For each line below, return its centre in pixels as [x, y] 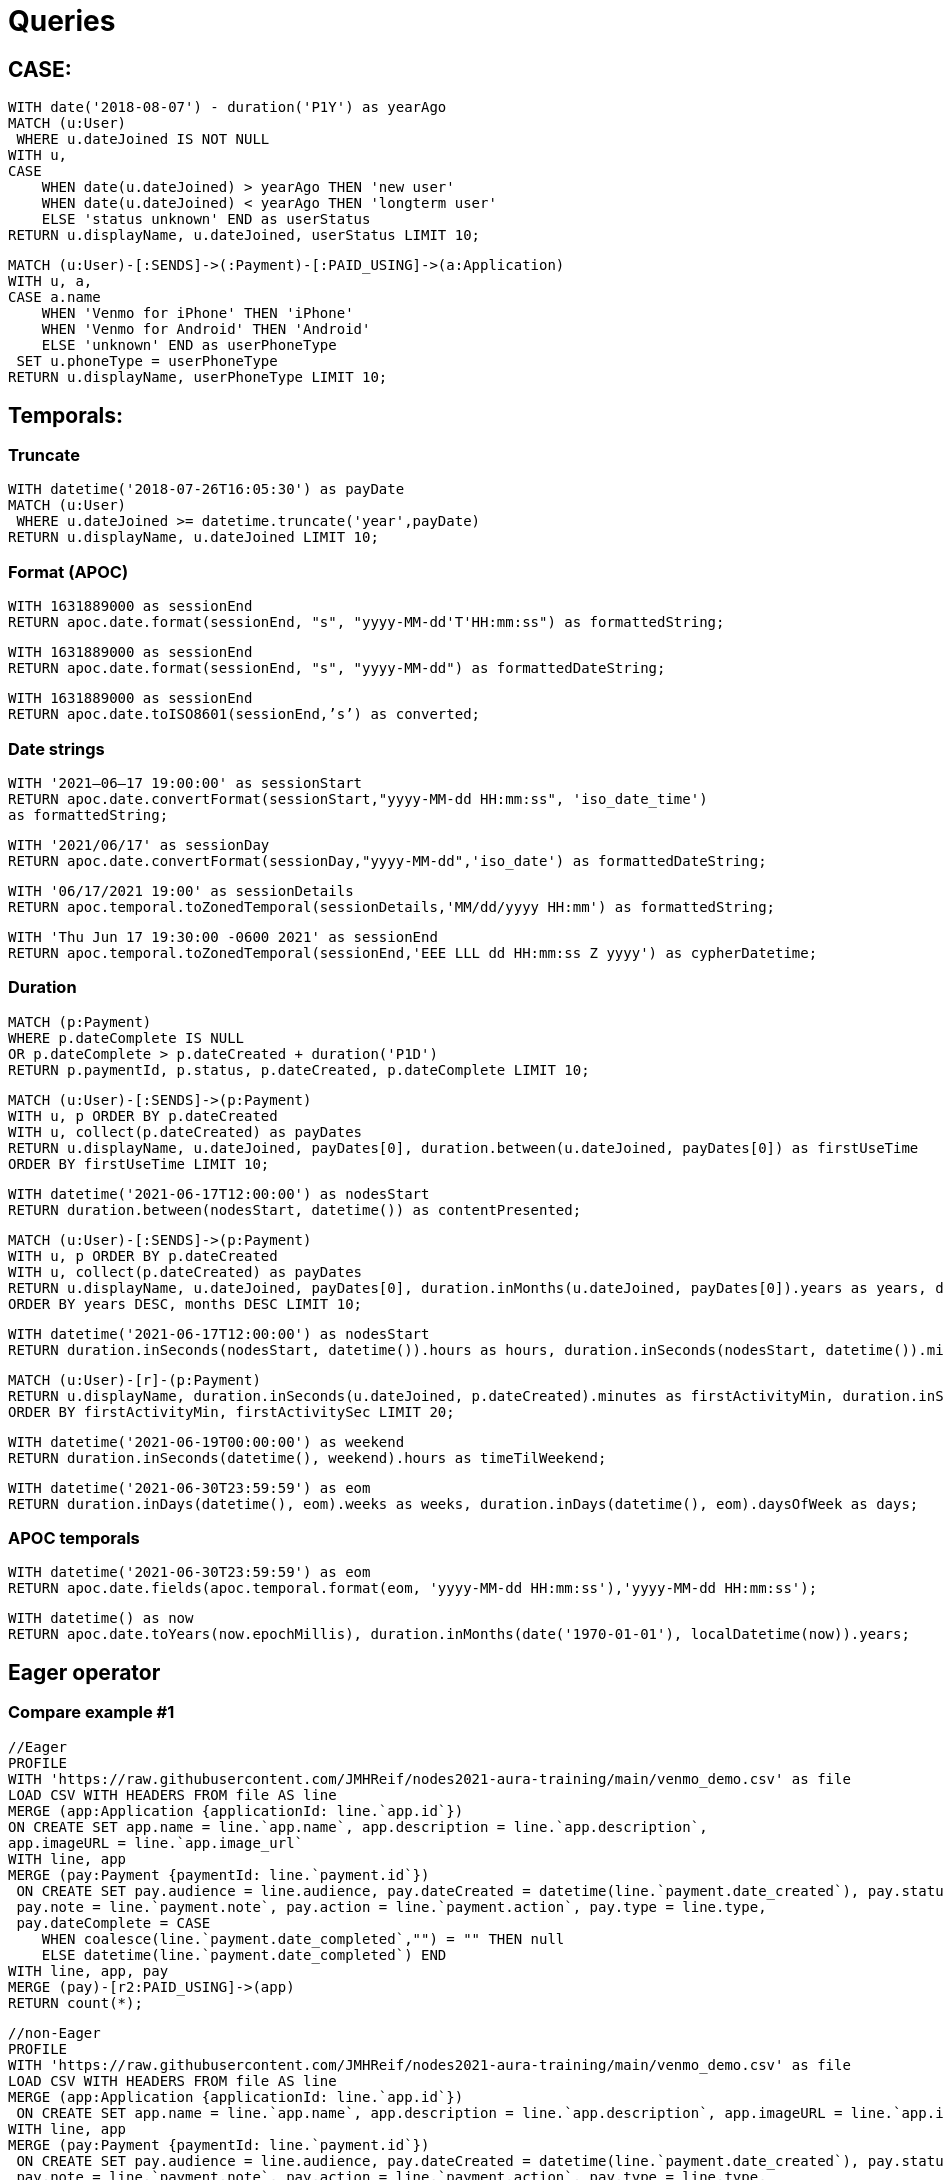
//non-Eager [54, 2032]
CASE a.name [54, 297]
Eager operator [84, 1672]
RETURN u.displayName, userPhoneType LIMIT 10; [198, 377]
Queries [62, 21]
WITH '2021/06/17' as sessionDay [139, 844]
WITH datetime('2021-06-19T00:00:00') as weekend [206, 1441]
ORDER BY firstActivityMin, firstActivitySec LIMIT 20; [231, 1411]
